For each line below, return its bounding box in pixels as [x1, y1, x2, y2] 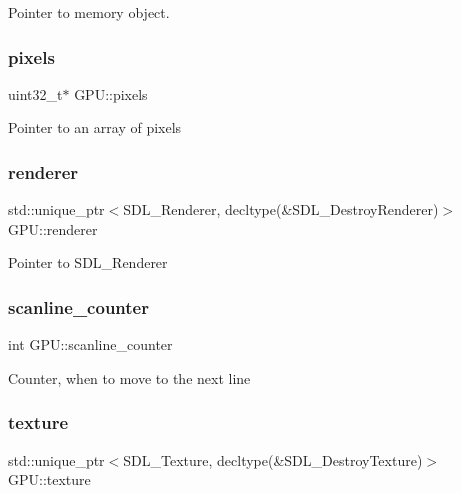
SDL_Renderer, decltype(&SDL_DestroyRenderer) [123, 199, 439, 220]
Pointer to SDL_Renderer [8, 252, 168, 273]
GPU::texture [8, 469, 91, 490]
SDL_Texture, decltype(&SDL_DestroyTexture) [123, 449, 423, 470]
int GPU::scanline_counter [8, 334, 173, 355]
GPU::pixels [74, 83, 148, 104]
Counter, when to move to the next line [8, 367, 251, 388]
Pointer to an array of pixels [8, 117, 182, 138]
